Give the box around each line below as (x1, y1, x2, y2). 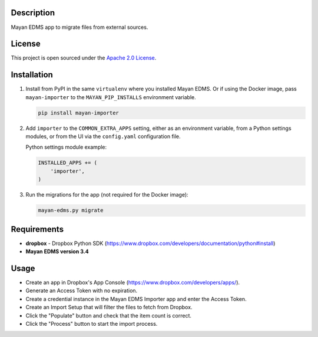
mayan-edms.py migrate (38, 207, 104, 214)
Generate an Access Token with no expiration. (25, 287, 138, 295)
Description (11, 8, 55, 18)
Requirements (11, 224, 64, 234)
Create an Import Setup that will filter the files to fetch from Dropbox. (25, 304, 193, 311)
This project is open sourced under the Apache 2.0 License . (11, 54, 157, 61)
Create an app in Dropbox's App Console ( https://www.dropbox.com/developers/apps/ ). (25, 279, 240, 286)
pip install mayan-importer (38, 109, 119, 116)
